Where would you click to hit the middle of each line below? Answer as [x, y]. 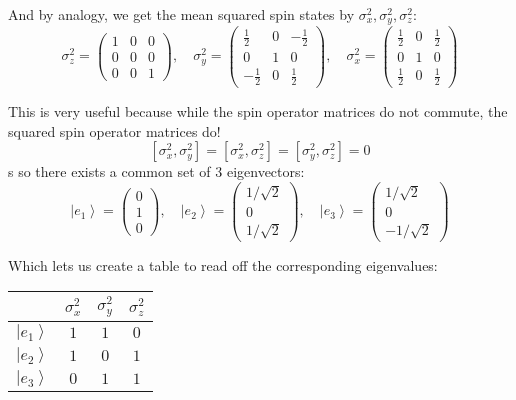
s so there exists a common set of [109, 171]
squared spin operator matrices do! [114, 130]
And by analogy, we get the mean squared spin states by [181, 14]
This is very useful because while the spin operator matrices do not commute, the [258, 111]
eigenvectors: [265, 171]
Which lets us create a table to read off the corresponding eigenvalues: [223, 264]
